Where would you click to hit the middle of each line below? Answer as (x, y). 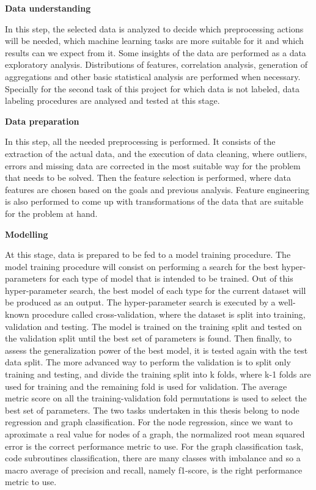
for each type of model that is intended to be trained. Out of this (171, 278)
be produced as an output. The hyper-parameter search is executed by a (140, 302)
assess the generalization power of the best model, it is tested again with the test (156, 350)
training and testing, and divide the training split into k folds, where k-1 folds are (158, 374)
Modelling (27, 234)
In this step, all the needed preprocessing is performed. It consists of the (140, 141)
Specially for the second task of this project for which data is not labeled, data (152, 88)
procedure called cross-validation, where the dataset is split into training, (169, 314)
